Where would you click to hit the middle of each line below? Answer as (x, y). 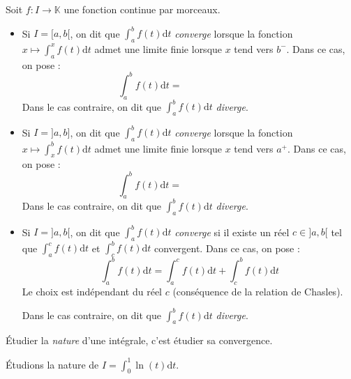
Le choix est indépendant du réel (92, 291)
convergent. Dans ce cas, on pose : (227, 248)
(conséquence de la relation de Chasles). (258, 291)
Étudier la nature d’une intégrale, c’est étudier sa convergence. (139, 340)
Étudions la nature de (52, 364)
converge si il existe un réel (232, 232)
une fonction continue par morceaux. (142, 9)
